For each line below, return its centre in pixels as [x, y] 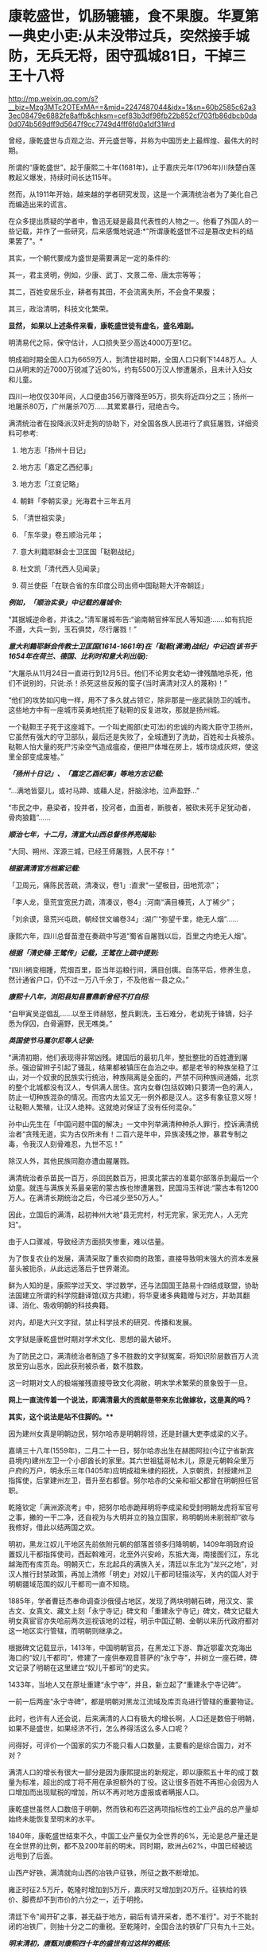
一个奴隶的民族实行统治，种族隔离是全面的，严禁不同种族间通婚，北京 [144, 1077]
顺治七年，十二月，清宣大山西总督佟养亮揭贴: [83, 834]
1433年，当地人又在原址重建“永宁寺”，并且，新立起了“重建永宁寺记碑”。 [127, 1684]
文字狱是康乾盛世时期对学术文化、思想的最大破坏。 [92, 1339]
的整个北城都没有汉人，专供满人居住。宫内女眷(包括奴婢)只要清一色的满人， [133, 1087]
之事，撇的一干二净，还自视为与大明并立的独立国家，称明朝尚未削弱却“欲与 [132, 1517]
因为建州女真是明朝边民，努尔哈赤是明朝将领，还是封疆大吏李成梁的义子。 [130, 1434]
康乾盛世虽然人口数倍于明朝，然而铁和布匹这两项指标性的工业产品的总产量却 [133, 1809]
